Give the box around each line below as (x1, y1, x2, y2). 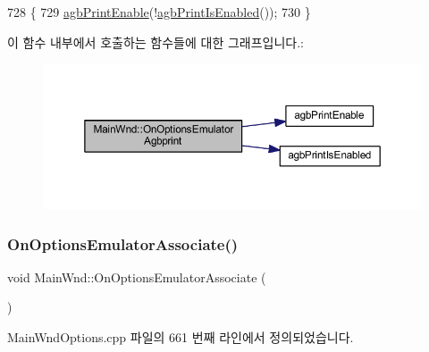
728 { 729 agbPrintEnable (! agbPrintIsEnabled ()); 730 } (7, 3, 311, 21)
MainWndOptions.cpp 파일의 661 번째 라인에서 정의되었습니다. (7, 328, 354, 346)
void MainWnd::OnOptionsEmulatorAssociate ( (7, 267, 266, 286)
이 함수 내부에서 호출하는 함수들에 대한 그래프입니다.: (7, 32, 304, 51)
